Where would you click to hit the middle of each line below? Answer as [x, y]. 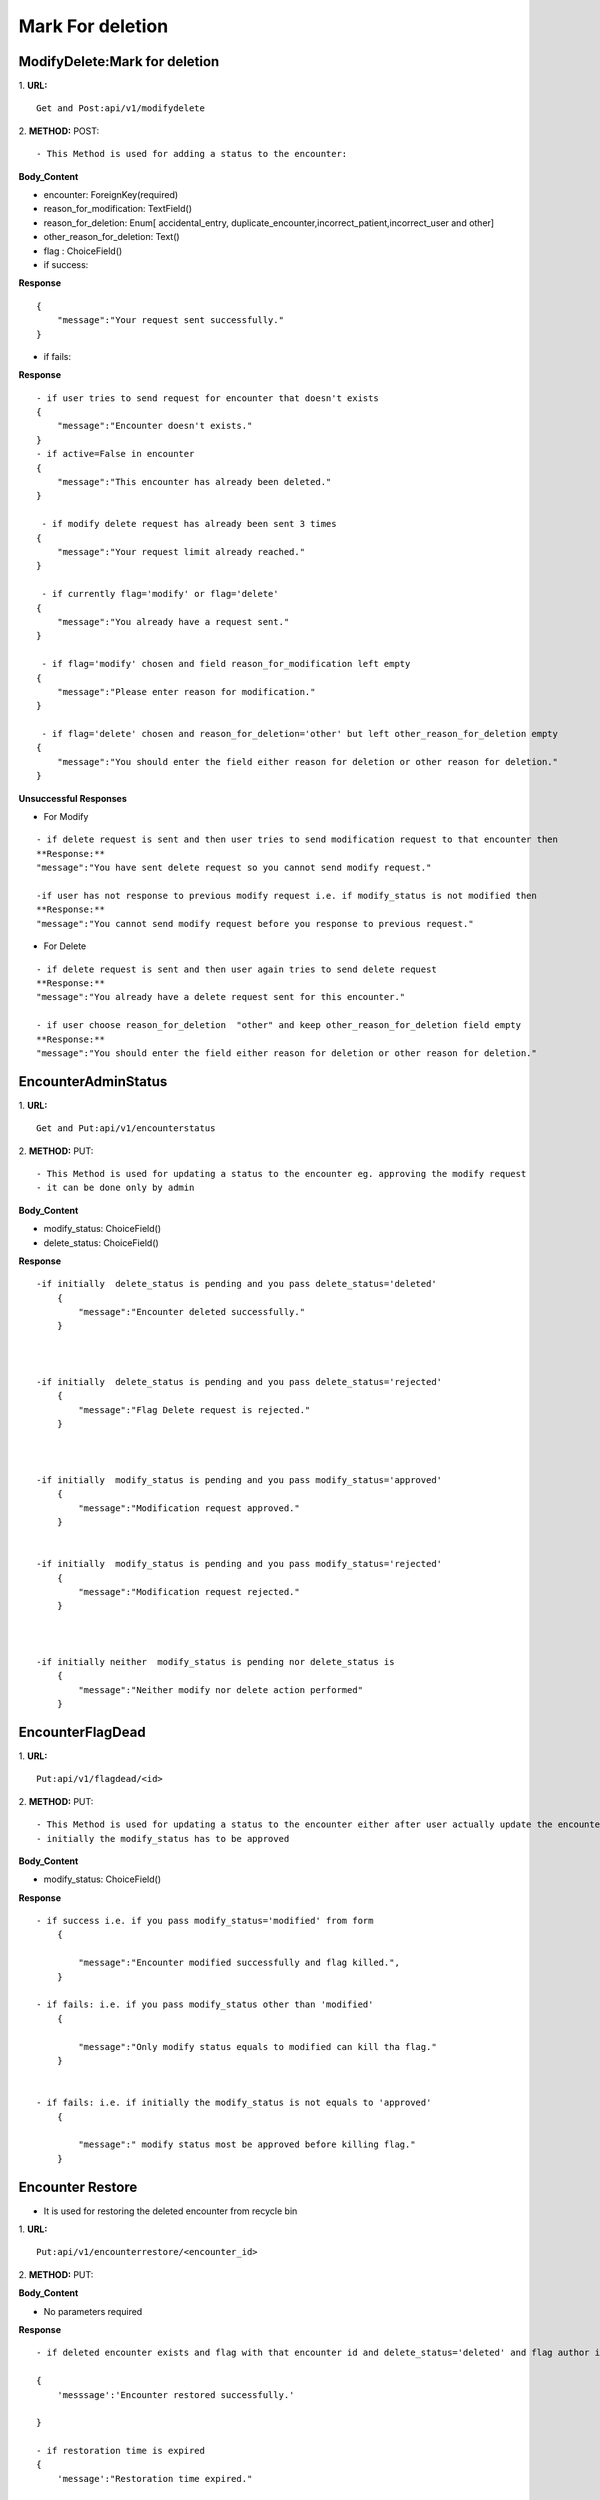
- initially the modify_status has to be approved [163, 1838]
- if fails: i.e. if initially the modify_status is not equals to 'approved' [234, 2103]
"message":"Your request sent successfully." [170, 320]
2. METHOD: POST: [59, 131]
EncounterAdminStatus [93, 1081]
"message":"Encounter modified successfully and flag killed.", [239, 1963]
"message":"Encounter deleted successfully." [191, 1312]
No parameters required [93, 2311]
